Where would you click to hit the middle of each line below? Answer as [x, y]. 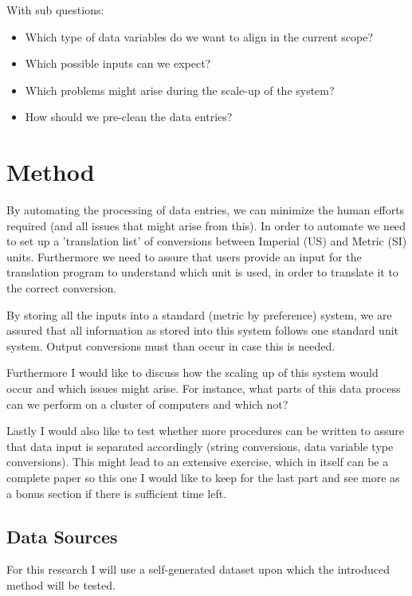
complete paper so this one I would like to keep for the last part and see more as [203, 477]
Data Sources [62, 536]
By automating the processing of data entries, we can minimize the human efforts [206, 210]
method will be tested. [61, 584]
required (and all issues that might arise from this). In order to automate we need [206, 225]
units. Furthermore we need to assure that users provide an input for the [184, 256]
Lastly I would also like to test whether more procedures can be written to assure [205, 431]
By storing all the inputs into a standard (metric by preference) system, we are [199, 314]
